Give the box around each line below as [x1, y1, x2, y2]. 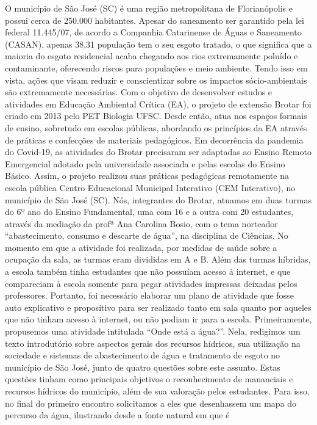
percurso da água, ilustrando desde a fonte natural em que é [5, 409, 230, 421]
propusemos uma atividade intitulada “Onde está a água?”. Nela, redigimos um [5, 325, 301, 338]
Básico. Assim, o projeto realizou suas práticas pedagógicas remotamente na [5, 169, 289, 182]
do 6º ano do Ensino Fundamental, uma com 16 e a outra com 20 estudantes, [5, 205, 294, 218]
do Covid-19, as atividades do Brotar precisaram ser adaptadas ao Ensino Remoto [5, 145, 312, 158]
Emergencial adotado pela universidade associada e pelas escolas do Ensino [5, 157, 285, 170]
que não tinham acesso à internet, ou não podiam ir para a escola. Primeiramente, [5, 313, 312, 325]
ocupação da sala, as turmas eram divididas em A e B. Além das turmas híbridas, [5, 253, 311, 266]
